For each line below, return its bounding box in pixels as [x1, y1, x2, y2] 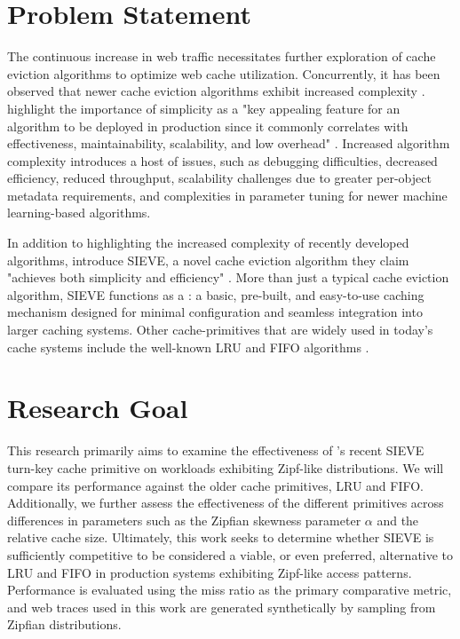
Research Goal [7, 390, 188, 426]
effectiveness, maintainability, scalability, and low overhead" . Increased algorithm [7, 134, 450, 153]
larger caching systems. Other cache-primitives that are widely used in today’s [7, 320, 433, 339]
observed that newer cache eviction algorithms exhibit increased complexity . [7, 82, 425, 100]
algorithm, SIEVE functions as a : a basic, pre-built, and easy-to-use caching [7, 285, 424, 304]
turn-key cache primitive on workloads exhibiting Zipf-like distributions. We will [7, 458, 444, 477]
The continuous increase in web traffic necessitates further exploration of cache [7, 47, 436, 66]
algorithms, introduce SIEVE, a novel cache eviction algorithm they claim [7, 250, 409, 269]
